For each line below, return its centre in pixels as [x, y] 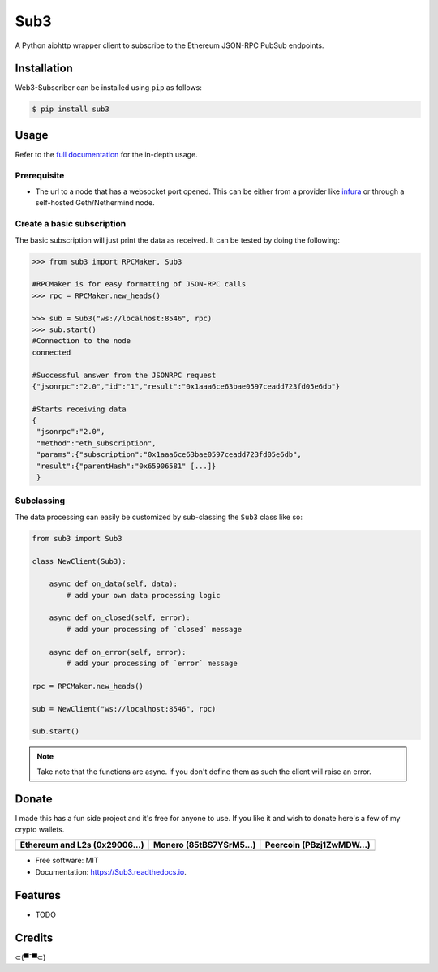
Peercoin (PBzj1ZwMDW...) [318, 845]
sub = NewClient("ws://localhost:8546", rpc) [124, 709]
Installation [44, 69]
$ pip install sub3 [71, 109]
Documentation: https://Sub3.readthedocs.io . [111, 871]
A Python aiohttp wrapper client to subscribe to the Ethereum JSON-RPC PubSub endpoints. [170, 45]
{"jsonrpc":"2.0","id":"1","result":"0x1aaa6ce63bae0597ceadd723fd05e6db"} [186, 386]
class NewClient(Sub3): [79, 561]
